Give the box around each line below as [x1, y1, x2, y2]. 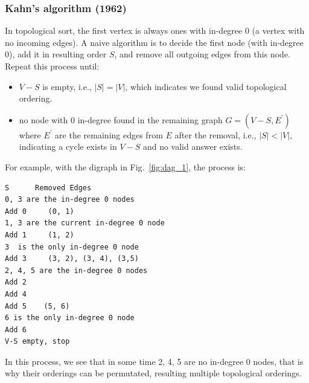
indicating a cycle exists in [19, 140, 117, 153]
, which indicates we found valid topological [125, 80, 287, 92]
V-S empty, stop [5, 337, 70, 346]
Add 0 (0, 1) [5, 207, 74, 216]
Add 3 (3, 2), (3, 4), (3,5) [5, 254, 139, 263]
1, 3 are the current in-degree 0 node [5, 219, 165, 228]
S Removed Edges [5, 183, 92, 192]
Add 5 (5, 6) [5, 301, 70, 311]
